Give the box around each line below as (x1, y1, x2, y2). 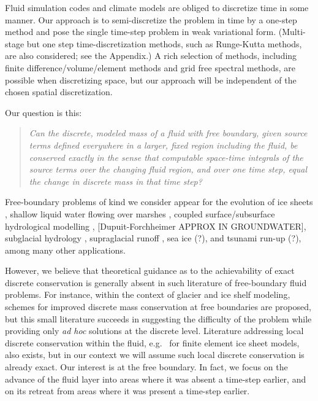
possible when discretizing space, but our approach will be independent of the (5, 73, 297, 86)
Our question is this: (5, 106, 82, 119)
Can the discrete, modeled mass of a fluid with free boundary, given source (29, 127, 308, 139)
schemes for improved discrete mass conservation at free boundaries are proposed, (5, 300, 311, 313)
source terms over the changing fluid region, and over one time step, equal (29, 163, 308, 176)
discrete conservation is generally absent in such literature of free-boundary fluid (5, 276, 307, 289)
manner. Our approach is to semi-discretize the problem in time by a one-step (5, 13, 297, 26)
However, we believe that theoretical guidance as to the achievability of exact (5, 264, 295, 277)
